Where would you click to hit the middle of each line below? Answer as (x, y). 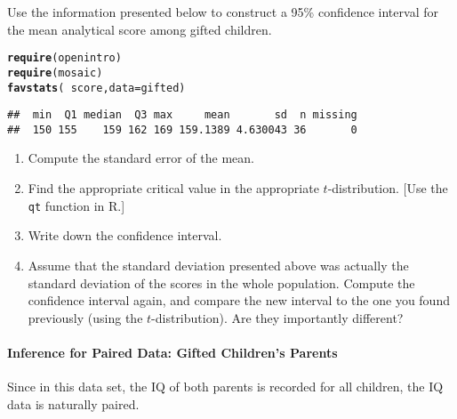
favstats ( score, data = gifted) (96, 88)
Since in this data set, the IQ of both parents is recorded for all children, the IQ (225, 387)
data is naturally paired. (73, 403)
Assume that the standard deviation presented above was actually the (218, 265)
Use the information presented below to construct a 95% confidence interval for (223, 12)
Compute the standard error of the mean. (141, 158)
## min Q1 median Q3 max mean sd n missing (182, 115)
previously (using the (85, 317)
